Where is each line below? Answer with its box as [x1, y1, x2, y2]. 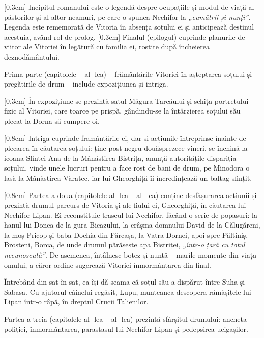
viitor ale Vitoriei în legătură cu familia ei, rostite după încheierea [4, 41, 210, 52]
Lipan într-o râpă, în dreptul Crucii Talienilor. [4, 296, 149, 307]
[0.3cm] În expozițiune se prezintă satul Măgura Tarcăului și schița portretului [4, 95, 249, 106]
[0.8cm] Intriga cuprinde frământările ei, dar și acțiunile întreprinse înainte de [4, 132, 246, 143]
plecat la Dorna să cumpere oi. [4, 115, 100, 126]
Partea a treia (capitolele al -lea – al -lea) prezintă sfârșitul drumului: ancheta [4, 314, 247, 324]
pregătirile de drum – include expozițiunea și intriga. [4, 78, 168, 89]
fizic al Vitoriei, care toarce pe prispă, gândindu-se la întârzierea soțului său [4, 105, 241, 116]
